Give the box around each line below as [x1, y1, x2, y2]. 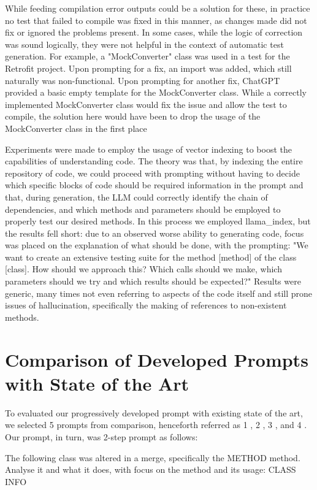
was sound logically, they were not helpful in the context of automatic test [5, 37, 284, 50]
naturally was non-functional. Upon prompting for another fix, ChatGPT [5, 74, 280, 86]
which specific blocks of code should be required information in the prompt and [5, 178, 304, 191]
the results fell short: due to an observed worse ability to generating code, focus [5, 226, 304, 239]
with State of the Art [5, 370, 189, 396]
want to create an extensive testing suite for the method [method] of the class [5, 250, 297, 263]
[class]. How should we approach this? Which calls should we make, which [5, 262, 282, 275]
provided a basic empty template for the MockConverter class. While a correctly [5, 86, 307, 99]
